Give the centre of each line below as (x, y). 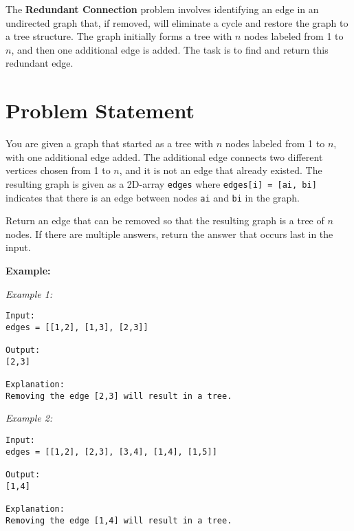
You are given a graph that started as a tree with (110, 143)
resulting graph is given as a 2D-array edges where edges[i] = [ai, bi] (161, 183)
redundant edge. (40, 63)
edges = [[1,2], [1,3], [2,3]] (77, 327)
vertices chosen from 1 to (58, 170)
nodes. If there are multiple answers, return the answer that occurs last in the (169, 234)
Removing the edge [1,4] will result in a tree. (119, 520)
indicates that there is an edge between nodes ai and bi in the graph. (153, 197)
